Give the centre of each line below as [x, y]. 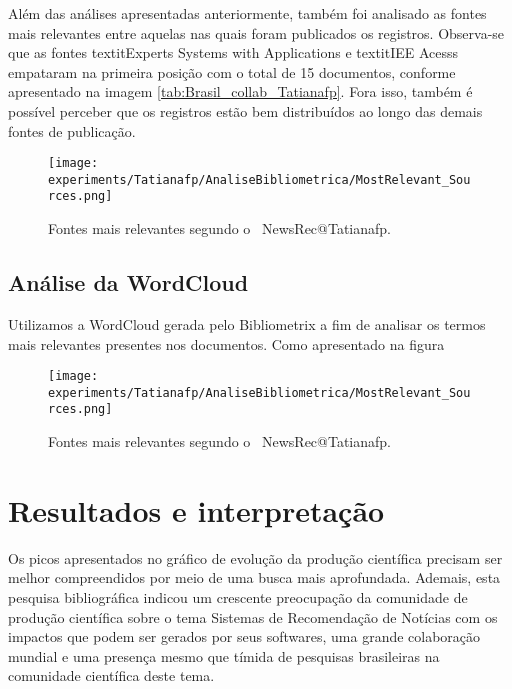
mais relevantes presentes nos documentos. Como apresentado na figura [226, 343]
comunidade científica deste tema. [111, 675]
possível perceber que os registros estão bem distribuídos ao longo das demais [245, 110]
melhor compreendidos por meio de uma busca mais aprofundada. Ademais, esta [254, 577]
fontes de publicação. [72, 130]
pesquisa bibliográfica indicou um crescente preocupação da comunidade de [238, 596]
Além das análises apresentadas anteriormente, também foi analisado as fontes [247, 13]
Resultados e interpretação [196, 509]
